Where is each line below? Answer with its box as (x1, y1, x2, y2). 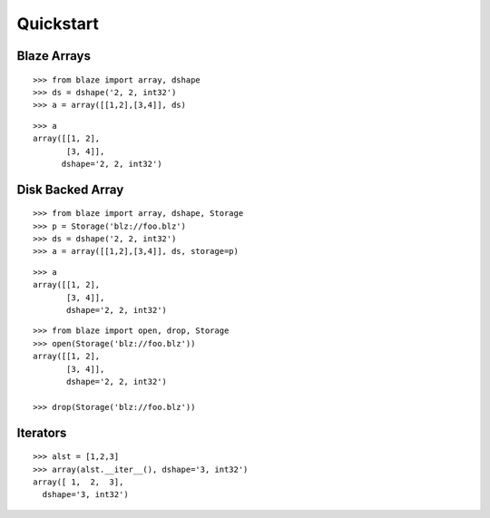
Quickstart (16, 14, 100, 34)
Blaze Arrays (16, 48, 91, 64)
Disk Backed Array (16, 181, 124, 197)
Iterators (16, 425, 67, 440)
